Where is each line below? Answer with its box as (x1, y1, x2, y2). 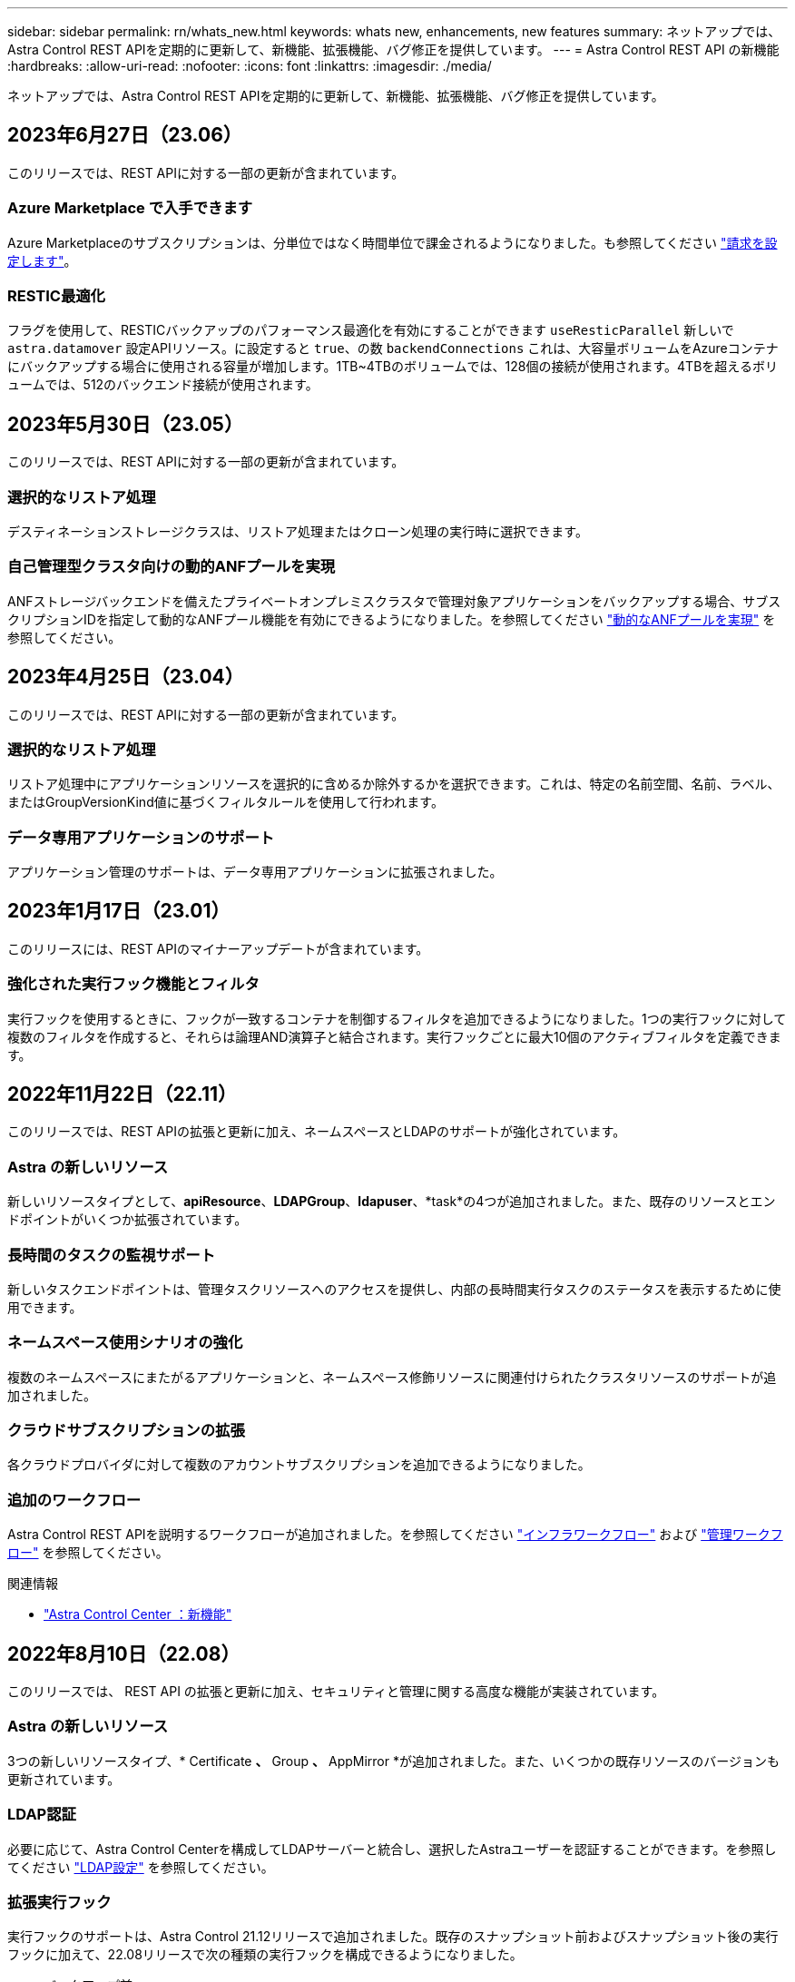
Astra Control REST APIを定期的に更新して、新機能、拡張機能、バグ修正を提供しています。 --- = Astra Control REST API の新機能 (7, 42, 780, 57)
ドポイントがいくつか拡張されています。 (7, 1212, 248, 1228)
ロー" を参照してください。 (7, 1545, 169, 1561)
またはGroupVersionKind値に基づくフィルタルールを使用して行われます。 (7, 794, 444, 810)
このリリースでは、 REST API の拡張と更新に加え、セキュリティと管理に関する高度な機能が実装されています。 (7, 1683, 665, 1700)
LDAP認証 (7, 1805, 76, 1824)
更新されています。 (7, 1771, 121, 1787)
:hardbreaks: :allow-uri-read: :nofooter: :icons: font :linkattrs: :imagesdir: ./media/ (7, 58, 492, 74)
